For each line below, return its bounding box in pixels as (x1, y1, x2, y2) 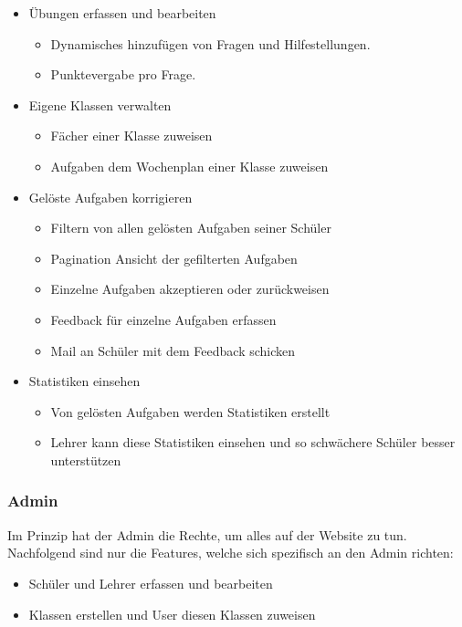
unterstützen (50, 450, 121, 469)
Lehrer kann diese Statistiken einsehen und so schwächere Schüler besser (50, 433, 456, 452)
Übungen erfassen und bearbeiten (28, 4, 216, 22)
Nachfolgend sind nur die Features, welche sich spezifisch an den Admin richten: (7, 543, 454, 562)
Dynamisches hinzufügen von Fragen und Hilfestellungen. (50, 34, 371, 53)
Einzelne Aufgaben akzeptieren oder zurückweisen (50, 279, 330, 298)
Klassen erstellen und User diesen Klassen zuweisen (28, 604, 316, 623)
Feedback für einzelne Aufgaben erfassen (50, 309, 277, 329)
